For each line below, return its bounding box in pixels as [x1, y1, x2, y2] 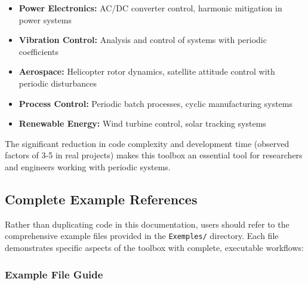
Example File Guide [5, 266, 103, 281]
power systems [19, 13, 72, 26]
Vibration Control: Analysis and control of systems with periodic [19, 33, 267, 46]
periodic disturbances [19, 76, 97, 89]
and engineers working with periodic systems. [5, 160, 171, 173]
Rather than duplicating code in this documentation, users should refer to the [5, 217, 289, 230]
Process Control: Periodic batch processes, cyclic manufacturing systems [19, 97, 293, 109]
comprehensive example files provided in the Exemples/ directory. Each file [5, 229, 279, 242]
